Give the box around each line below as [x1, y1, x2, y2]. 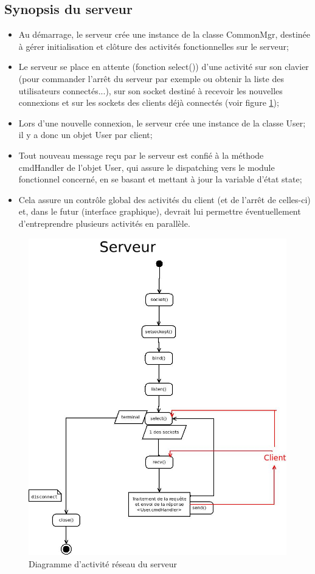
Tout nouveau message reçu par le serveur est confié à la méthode [18, 148, 264, 161]
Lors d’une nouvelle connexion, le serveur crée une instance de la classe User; [18, 116, 306, 129]
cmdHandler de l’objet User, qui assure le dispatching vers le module [18, 161, 275, 173]
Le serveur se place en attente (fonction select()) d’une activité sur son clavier [18, 60, 309, 73]
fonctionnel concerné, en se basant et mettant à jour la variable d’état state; [18, 173, 302, 185]
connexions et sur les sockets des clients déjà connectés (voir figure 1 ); [18, 96, 279, 109]
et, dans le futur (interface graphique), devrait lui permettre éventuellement [18, 205, 301, 218]
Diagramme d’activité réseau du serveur [29, 557, 177, 570]
